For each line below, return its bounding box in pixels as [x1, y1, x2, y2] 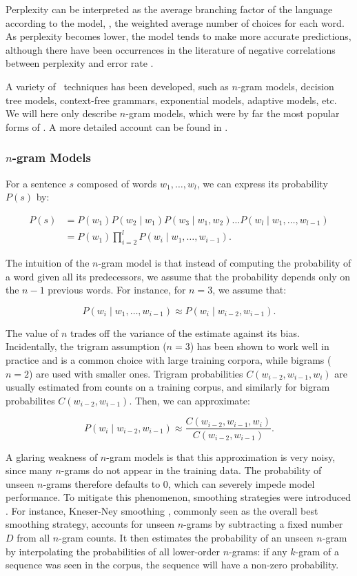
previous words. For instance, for [48, 282, 186, 297]
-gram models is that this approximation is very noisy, [106, 449, 336, 464]
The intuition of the [6, 256, 90, 270]
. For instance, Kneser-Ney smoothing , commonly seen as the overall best [6, 503, 318, 517]
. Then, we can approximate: [129, 393, 250, 407]
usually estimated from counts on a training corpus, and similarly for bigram [6, 380, 330, 394]
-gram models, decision [237, 79, 334, 93]
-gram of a [295, 544, 339, 558]
